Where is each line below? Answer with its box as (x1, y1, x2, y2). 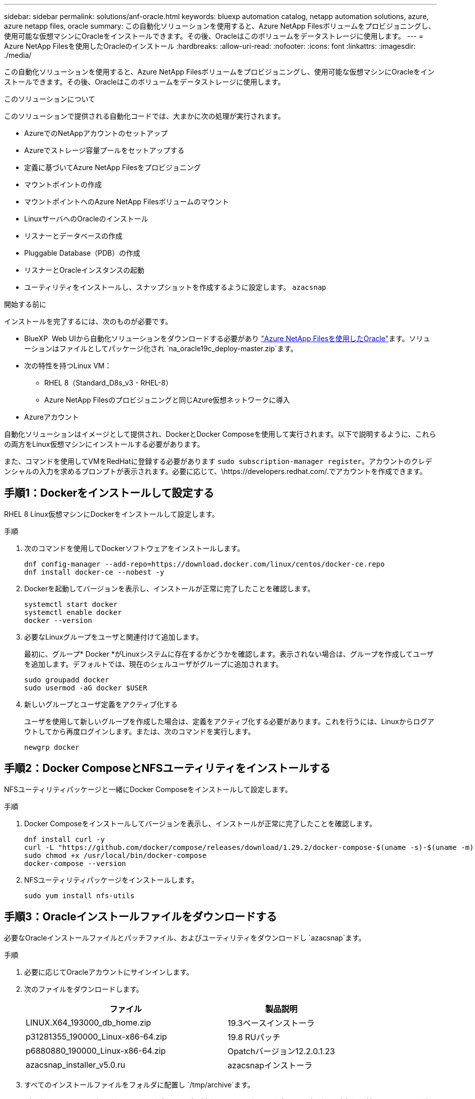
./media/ (4, 51, 32, 59)
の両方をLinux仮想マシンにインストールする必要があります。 (4, 440, 204, 448)
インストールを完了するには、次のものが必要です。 (4, 317, 173, 326)
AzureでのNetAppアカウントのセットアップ (24, 129, 168, 137)
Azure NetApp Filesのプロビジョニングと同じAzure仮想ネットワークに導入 (44, 396, 290, 404)
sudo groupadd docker (24, 675, 109, 684)
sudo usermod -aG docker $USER (24, 683, 147, 692)
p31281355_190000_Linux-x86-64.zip (26, 1031, 167, 1042)
